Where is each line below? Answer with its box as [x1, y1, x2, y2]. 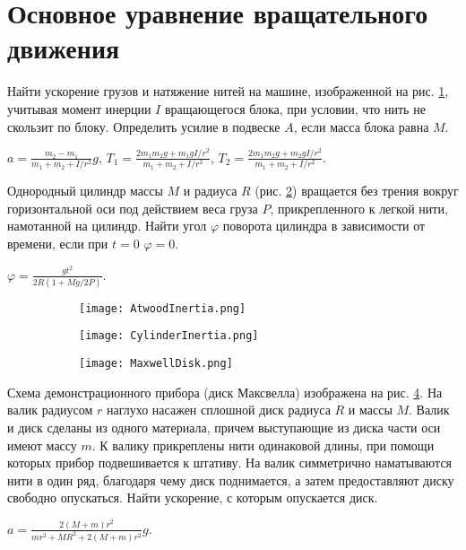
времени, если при [7, 234, 108, 253]
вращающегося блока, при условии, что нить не [164, 99, 426, 118]
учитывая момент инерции [7, 99, 151, 118]
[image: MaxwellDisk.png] [79, 357, 233, 371]
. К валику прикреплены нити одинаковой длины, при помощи [91, 435, 435, 454]
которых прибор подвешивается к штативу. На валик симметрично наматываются [7, 453, 453, 472]
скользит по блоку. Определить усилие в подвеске [7, 117, 280, 135]
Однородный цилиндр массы [7, 181, 163, 200]
